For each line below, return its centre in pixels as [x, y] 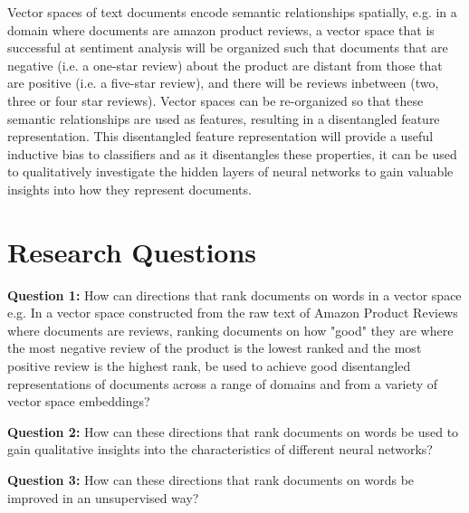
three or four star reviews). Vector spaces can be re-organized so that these [215, 100]
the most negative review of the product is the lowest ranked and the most [215, 348]
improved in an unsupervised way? [103, 497]
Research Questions [132, 251]
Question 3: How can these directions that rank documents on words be [211, 480]
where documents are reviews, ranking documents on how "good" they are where [230, 330]
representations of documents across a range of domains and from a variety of [223, 383]
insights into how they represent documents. [129, 189]
